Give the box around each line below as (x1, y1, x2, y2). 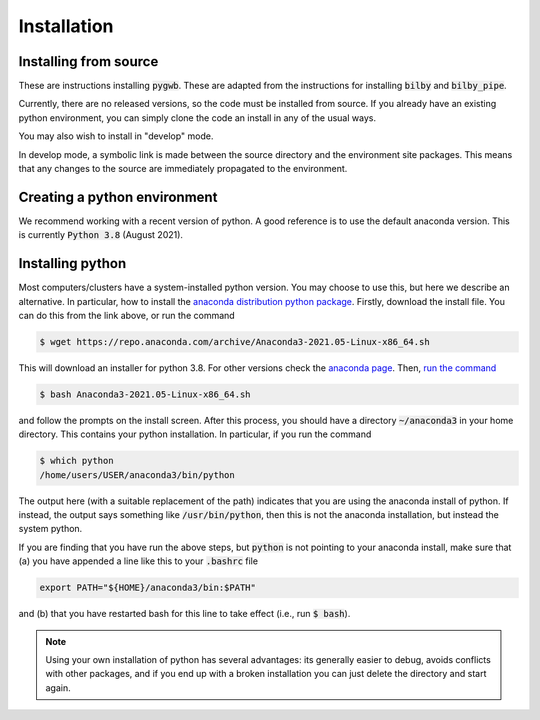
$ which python (39, 455, 114, 467)
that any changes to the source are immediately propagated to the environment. (18, 163, 348, 175)
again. (45, 681, 72, 694)
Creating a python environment (18, 188, 218, 205)
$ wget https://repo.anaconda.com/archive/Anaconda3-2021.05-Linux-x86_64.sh (39, 336, 430, 347)
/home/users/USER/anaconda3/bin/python (39, 469, 235, 480)
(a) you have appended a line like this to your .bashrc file (18, 555, 259, 567)
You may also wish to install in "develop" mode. (18, 130, 214, 142)
